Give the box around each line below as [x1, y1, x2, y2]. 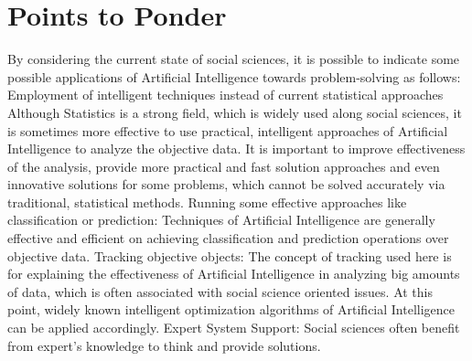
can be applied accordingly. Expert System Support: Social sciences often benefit [7, 318, 460, 337]
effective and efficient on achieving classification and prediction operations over [7, 228, 449, 248]
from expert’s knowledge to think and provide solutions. [7, 335, 321, 355]
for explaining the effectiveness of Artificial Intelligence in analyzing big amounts [7, 264, 460, 283]
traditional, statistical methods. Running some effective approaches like [7, 192, 407, 211]
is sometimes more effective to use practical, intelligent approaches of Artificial [7, 121, 448, 140]
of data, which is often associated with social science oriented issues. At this [7, 281, 434, 301]
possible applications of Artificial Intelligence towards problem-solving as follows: [7, 67, 461, 86]
